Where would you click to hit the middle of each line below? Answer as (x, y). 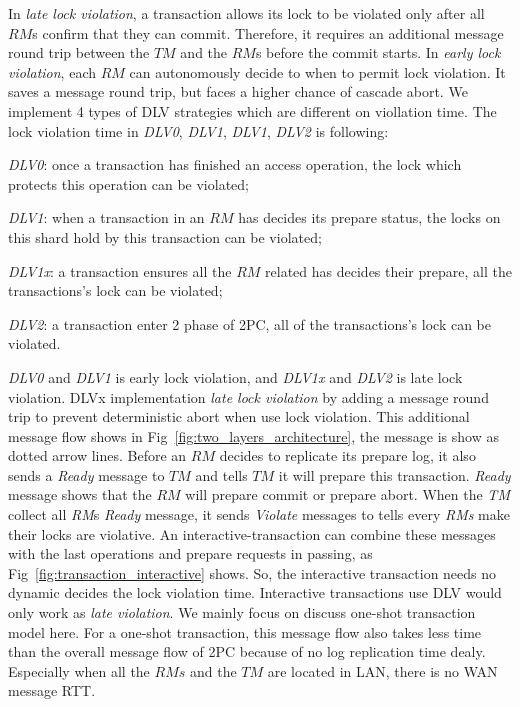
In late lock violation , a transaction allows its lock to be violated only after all (246, 13)
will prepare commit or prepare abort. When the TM (347, 494)
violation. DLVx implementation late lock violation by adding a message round (248, 396)
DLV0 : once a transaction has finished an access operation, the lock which (235, 164)
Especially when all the (79, 670)
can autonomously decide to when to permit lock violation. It (317, 71)
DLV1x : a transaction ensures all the (120, 270)
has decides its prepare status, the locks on (369, 217)
